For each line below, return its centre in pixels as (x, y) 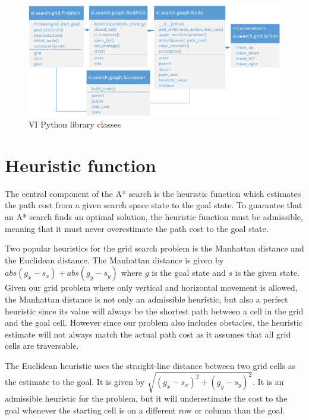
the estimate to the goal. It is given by (75, 381)
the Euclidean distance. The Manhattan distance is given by (114, 260)
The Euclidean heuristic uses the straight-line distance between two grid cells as (150, 365)
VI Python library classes (75, 124)
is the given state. (267, 273)
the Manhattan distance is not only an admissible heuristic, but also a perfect (146, 299)
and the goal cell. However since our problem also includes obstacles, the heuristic (154, 322)
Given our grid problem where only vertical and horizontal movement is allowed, (151, 287)
